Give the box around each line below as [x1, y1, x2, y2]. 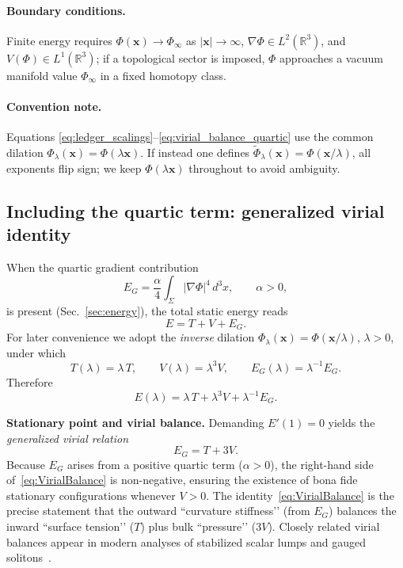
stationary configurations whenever [6, 486, 176, 503]
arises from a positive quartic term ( [67, 456, 243, 472]
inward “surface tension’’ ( [6, 518, 135, 535]
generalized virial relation [6, 429, 129, 446]
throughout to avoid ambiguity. [188, 159, 340, 176]
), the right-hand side [270, 456, 374, 472]
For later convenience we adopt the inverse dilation [6, 329, 255, 345]
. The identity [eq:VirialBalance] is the [206, 486, 394, 503]
